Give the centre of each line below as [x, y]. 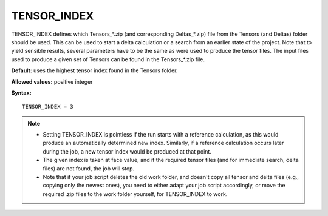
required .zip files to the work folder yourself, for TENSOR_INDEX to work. [135, 194]
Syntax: [21, 93]
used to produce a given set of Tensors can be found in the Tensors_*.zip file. [108, 59]
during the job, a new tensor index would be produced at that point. [127, 151]
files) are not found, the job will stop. [89, 168]
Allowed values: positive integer [52, 81]
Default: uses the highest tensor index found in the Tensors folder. [94, 70]
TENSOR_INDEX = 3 [48, 107]
